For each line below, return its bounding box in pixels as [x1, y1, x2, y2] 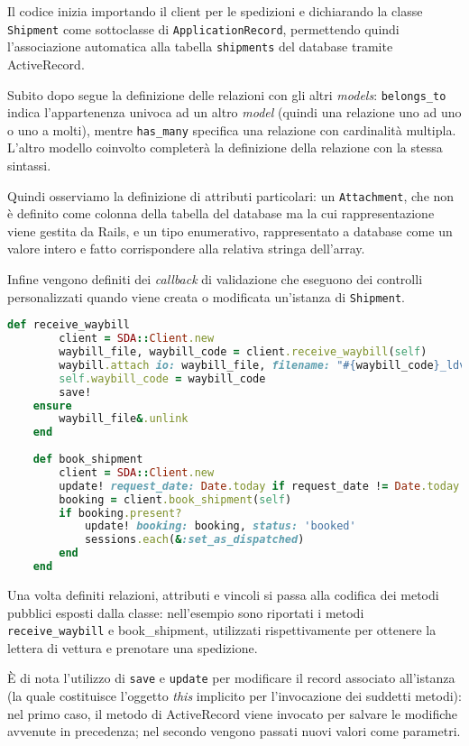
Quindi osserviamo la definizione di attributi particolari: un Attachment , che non [7, 186, 455, 205]
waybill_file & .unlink [59, 412, 189, 426]
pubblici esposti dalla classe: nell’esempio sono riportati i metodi [7, 603, 364, 622]
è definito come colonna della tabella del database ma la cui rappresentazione [7, 204, 435, 223]
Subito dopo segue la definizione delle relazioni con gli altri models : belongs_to [7, 85, 446, 104]
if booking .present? [59, 506, 182, 520]
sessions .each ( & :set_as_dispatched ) [84, 533, 305, 547]
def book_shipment [32, 453, 143, 466]
